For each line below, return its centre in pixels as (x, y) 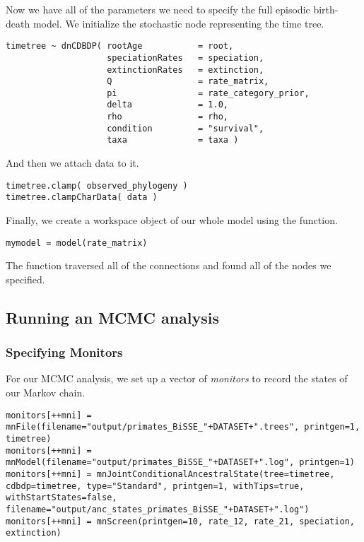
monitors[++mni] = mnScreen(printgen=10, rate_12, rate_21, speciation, (180, 521)
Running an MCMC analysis (113, 317)
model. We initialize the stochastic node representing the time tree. (178, 23)
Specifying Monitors (64, 352)
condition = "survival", (186, 128)
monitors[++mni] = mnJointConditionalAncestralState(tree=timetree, (170, 474)
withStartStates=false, (61, 498)
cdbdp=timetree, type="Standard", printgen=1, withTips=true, (155, 486)
